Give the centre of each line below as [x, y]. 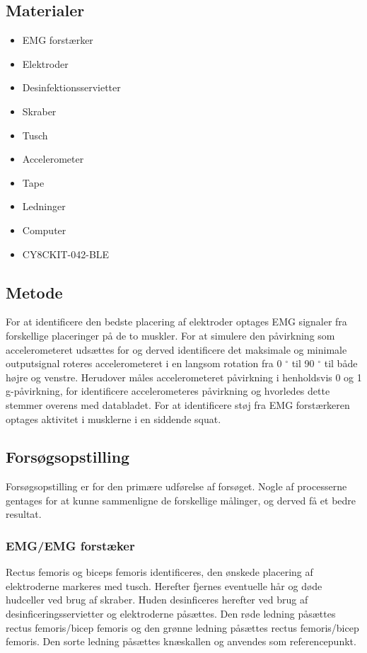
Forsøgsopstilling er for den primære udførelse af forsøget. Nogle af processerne [176, 486]
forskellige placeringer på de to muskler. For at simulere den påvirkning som [170, 335]
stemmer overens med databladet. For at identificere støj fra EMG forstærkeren [178, 404]
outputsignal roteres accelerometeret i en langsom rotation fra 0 [144, 363]
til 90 [303, 363]
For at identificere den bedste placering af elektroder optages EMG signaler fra [176, 322]
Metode [34, 292]
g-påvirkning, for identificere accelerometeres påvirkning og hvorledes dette [168, 391]
